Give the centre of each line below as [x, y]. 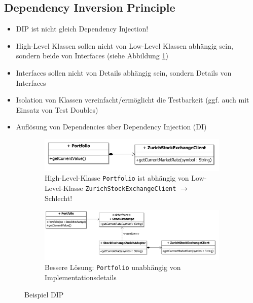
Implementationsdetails [81, 277]
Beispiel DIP [44, 294]
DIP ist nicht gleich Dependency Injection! [82, 29]
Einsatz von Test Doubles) [57, 109]
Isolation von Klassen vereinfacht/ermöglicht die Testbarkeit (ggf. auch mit [133, 100]
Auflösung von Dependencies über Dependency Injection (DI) [111, 127]
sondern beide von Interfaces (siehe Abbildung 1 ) [92, 56]
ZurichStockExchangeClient [131, 189]
